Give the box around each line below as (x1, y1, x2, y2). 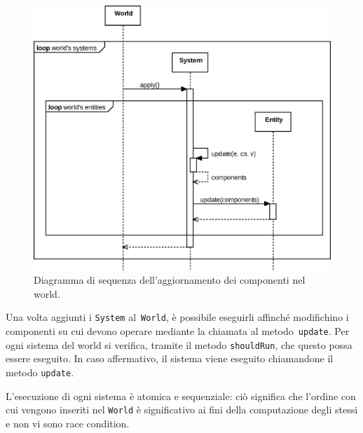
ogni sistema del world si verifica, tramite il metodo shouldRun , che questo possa (6, 337, 352, 352)
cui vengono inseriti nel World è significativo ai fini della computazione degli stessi (6, 402, 358, 417)
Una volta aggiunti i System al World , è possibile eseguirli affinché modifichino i (6, 310, 349, 324)
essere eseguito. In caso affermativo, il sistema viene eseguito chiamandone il (6, 351, 334, 366)
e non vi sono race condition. (6, 415, 130, 430)
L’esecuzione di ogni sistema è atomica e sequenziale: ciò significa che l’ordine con (6, 388, 356, 403)
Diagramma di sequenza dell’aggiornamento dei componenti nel (34, 273, 306, 287)
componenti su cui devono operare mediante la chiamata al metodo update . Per (6, 324, 350, 338)
